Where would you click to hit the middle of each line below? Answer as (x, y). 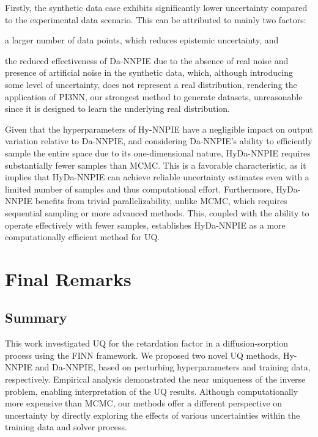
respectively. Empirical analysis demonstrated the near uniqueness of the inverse (155, 379)
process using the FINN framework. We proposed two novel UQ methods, (143, 355)
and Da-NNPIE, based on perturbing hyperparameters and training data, (173, 367)
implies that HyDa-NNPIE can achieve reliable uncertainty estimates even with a (157, 177)
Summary (36, 318)
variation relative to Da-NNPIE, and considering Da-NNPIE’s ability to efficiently (159, 141)
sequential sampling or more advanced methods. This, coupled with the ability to (157, 212)
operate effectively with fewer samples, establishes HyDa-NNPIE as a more (145, 225)
